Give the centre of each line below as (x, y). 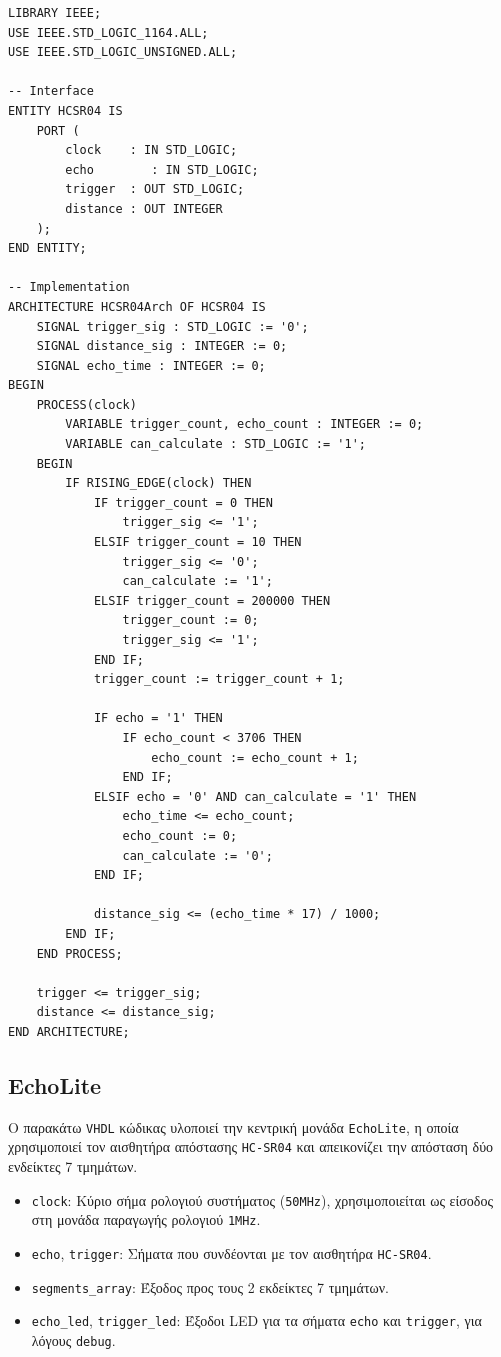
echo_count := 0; (180, 835)
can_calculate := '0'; (197, 855)
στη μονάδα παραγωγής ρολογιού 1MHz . (146, 1219)
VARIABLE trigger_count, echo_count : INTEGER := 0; (244, 424)
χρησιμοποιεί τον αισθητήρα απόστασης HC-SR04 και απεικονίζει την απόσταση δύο (251, 1146)
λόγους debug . (73, 1339)
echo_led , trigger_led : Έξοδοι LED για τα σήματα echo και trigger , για (256, 1320)
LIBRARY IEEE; (55, 13)
